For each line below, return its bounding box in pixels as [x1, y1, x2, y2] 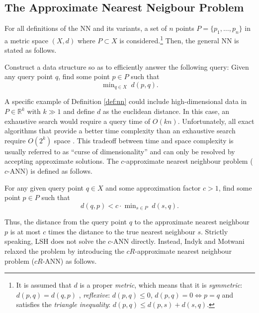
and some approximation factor [105, 182, 201, 193]
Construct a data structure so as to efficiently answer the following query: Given [4, 61, 249, 72]
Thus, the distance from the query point [4, 216, 127, 227]
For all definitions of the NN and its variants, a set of [4, 23, 167, 33]
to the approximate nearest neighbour [134, 216, 250, 227]
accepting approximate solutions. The [4, 156, 119, 166]
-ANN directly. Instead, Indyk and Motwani [111, 236, 245, 246]
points [175, 23, 194, 33]
